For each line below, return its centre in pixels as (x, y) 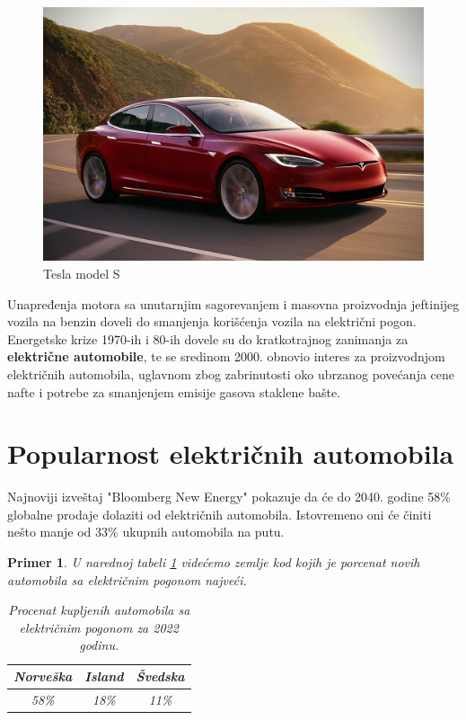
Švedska (160, 676)
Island (104, 676)
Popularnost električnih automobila (231, 453)
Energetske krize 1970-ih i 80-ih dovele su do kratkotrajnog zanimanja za (208, 338)
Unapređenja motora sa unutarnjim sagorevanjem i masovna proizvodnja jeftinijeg (233, 303)
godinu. (99, 645)
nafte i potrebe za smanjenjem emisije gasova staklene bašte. (174, 391)
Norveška (43, 676)
